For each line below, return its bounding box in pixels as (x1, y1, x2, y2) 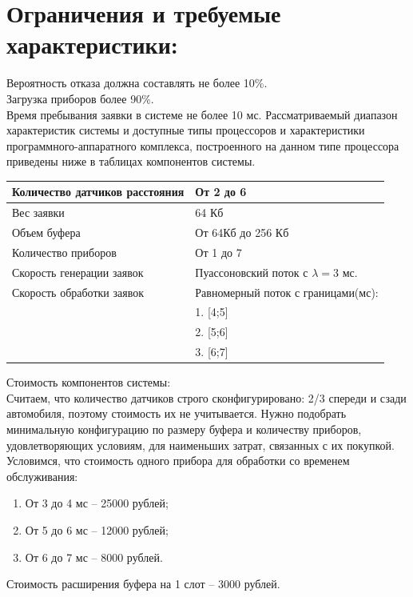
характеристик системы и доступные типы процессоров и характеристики (6, 122, 365, 138)
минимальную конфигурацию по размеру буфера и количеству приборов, (6, 421, 362, 437)
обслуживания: (6, 467, 78, 484)
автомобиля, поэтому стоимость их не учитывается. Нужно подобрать (6, 405, 347, 422)
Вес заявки (12, 204, 65, 221)
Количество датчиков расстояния (12, 183, 185, 200)
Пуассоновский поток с (195, 263, 308, 280)
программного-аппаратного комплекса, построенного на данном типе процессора (6, 137, 399, 154)
